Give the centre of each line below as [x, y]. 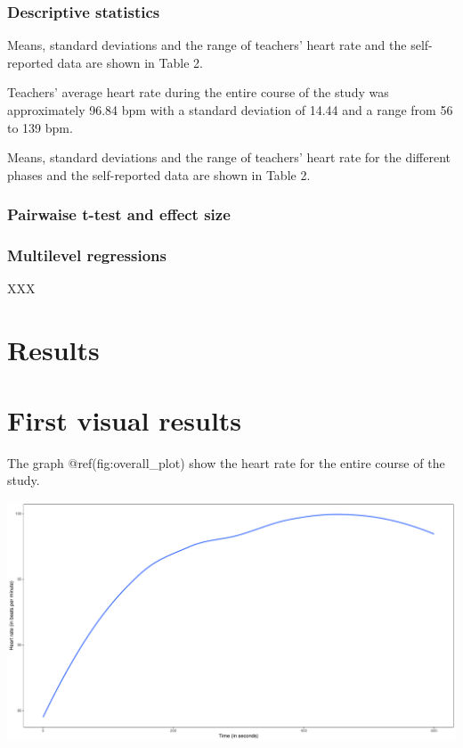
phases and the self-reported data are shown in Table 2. [159, 174]
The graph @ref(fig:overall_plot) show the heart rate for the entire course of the [226, 462]
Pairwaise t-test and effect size [119, 214]
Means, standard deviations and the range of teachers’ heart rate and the [207, 45]
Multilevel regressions [87, 255]
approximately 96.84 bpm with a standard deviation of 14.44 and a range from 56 [230, 110]
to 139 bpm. [40, 127]
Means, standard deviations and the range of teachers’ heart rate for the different [229, 157]
